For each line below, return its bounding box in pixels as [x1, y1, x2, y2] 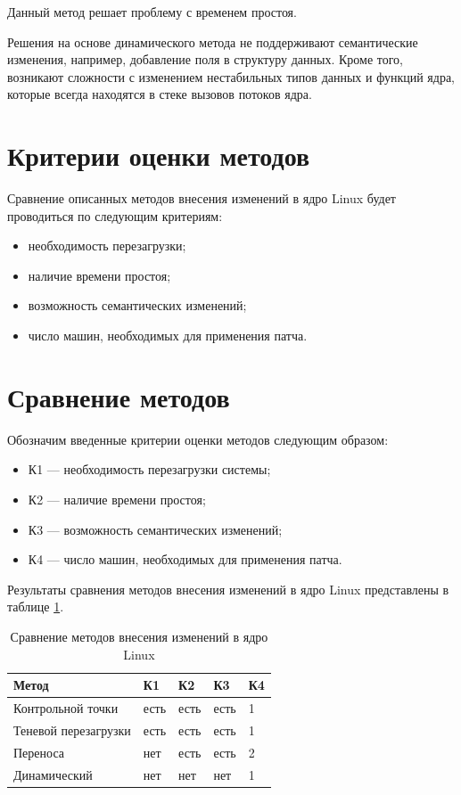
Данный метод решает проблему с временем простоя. [7, 3, 297, 20]
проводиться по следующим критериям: [7, 206, 223, 225]
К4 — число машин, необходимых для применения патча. [28, 550, 342, 569]
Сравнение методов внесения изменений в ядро [10, 627, 268, 645]
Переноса [13, 742, 64, 761]
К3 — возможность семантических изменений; [28, 520, 283, 538]
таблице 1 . [7, 597, 64, 616]
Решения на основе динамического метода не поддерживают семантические [7, 32, 418, 51]
